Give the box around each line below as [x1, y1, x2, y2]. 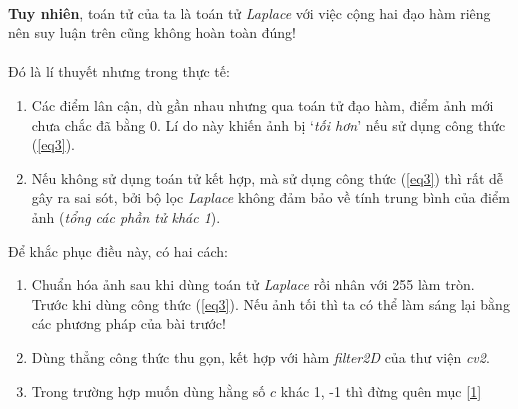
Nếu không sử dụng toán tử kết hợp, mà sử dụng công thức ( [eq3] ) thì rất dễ [31, 167, 503, 188]
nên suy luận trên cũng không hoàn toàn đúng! [8, 22, 296, 43]
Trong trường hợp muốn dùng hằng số [31, 380, 266, 401]
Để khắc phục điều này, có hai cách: [8, 240, 228, 261]
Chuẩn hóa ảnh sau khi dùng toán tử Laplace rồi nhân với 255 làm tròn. [31, 274, 475, 295]
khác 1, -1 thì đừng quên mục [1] [280, 380, 482, 401]
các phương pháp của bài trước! [31, 313, 226, 334]
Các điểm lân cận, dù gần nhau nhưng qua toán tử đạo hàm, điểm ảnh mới [31, 94, 494, 115]
